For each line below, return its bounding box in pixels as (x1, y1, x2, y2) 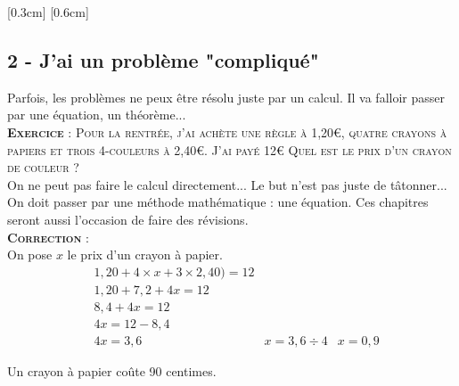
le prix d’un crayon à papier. (67, 245, 223, 264)
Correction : (7, 227, 89, 246)
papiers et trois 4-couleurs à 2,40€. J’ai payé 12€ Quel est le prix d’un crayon (7, 140, 452, 159)
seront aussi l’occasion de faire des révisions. (7, 209, 249, 228)
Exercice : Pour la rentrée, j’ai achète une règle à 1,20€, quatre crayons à (7, 122, 447, 141)
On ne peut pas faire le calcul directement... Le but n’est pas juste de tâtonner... (7, 175, 447, 193)
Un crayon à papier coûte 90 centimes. (7, 361, 217, 380)
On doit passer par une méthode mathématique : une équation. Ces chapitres (7, 193, 429, 211)
